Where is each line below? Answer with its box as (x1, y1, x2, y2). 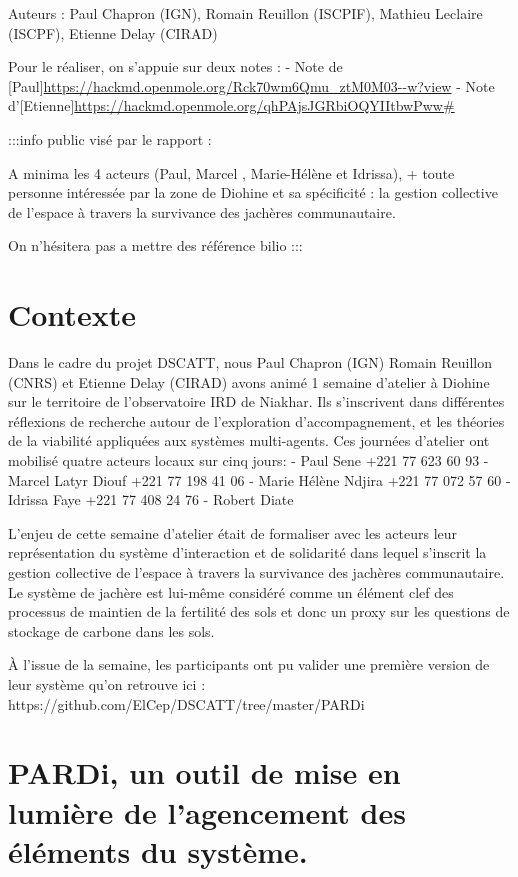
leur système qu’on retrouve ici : (8, 673, 206, 694)
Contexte (8, 294, 136, 335)
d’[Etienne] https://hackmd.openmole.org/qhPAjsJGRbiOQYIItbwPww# (8, 95, 455, 116)
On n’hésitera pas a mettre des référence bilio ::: (8, 235, 303, 256)
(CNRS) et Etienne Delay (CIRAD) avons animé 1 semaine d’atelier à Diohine (8, 371, 490, 392)
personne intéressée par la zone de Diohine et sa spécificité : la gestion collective (8, 182, 498, 203)
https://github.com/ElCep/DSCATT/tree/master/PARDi (8, 693, 365, 714)
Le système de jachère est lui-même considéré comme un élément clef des (8, 581, 454, 602)
